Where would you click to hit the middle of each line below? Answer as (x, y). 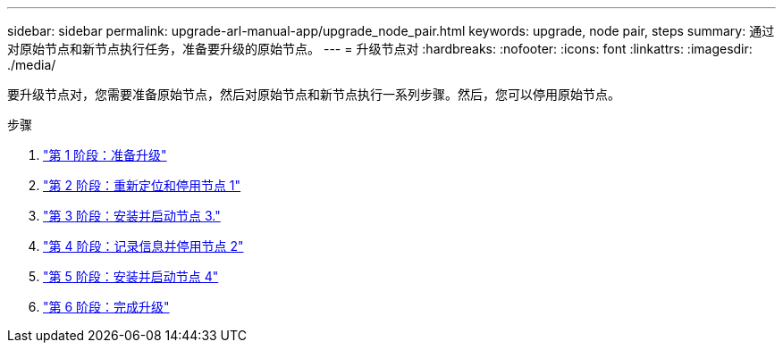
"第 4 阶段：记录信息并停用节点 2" (143, 246)
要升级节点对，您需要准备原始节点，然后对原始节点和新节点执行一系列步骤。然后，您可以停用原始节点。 (314, 94)
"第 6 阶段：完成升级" (106, 307)
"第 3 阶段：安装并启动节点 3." (132, 216)
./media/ (32, 65)
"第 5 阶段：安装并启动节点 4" (131, 276)
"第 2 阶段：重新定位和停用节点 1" (142, 185)
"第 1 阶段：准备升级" (105, 155)
